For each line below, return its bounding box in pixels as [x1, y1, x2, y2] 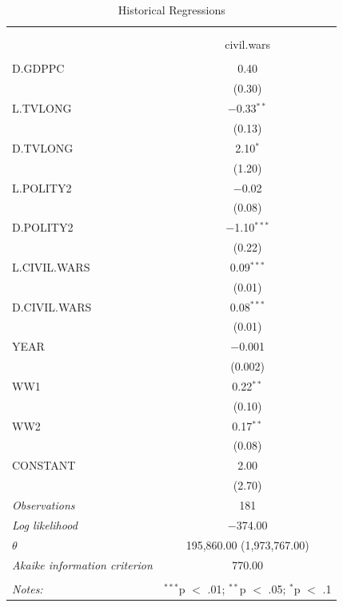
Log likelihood [12, 516, 78, 533]
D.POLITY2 [12, 219, 74, 236]
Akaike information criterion [12, 556, 153, 573]
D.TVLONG [12, 139, 74, 156]
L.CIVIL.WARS [12, 258, 90, 275]
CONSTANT [12, 457, 76, 474]
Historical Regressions [118, 2, 225, 18]
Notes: [12, 580, 43, 597]
